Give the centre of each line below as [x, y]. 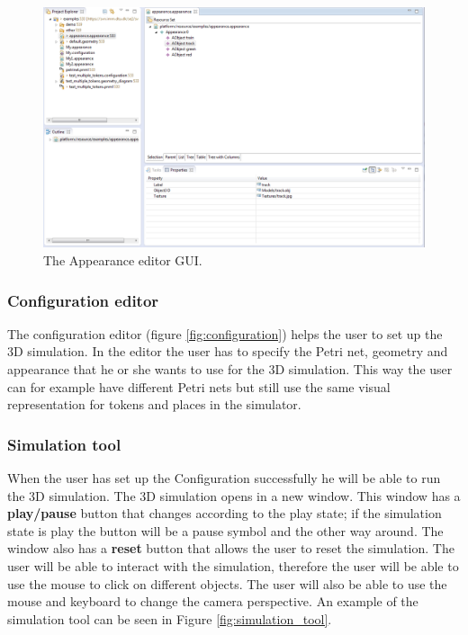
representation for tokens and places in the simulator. [154, 404]
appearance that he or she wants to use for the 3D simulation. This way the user [230, 369]
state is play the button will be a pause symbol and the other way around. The [225, 530]
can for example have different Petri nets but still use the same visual [199, 386]
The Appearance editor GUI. [123, 260]
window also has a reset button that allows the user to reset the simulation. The [231, 548]
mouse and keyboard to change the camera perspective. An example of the [213, 601]
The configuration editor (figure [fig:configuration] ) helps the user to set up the [225, 333]
